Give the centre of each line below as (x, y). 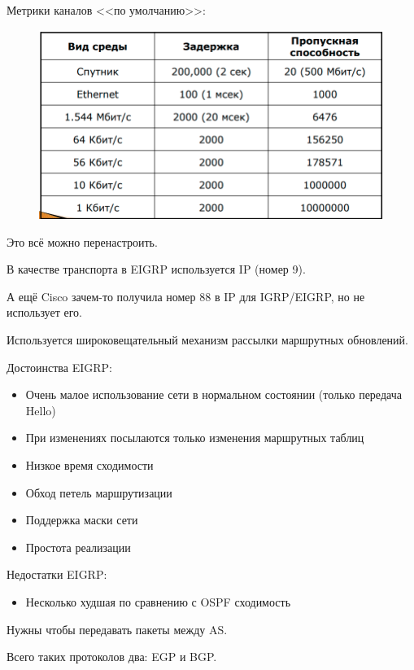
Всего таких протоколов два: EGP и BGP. (112, 657)
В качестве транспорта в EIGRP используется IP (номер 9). (156, 269)
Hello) (41, 410)
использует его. (44, 312)
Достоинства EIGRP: (59, 367)
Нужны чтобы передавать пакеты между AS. (117, 629)
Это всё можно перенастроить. (82, 241)
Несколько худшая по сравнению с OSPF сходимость (158, 601)
